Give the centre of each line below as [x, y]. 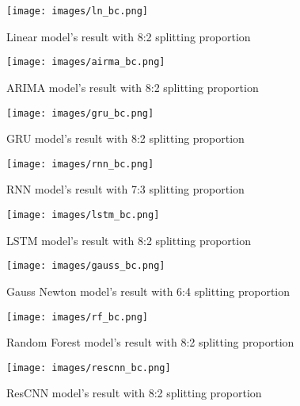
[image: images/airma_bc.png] [86, 62]
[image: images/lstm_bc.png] [83, 215]
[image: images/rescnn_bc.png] [89, 368]
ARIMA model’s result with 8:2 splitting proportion [133, 87]
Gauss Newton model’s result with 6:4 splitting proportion [148, 291]
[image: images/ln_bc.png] [77, 11]
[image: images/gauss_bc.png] [86, 266]
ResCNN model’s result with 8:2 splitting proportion [134, 393]
